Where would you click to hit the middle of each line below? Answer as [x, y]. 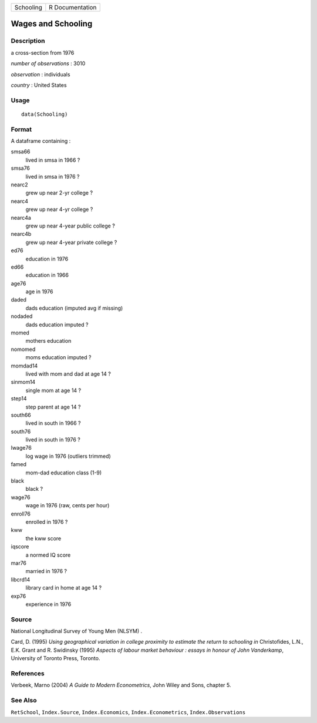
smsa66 [21, 152]
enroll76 [21, 514]
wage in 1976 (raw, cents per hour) [68, 506]
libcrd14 [21, 580]
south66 [21, 415]
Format [21, 129]
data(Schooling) [45, 114]
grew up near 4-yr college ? [59, 209]
